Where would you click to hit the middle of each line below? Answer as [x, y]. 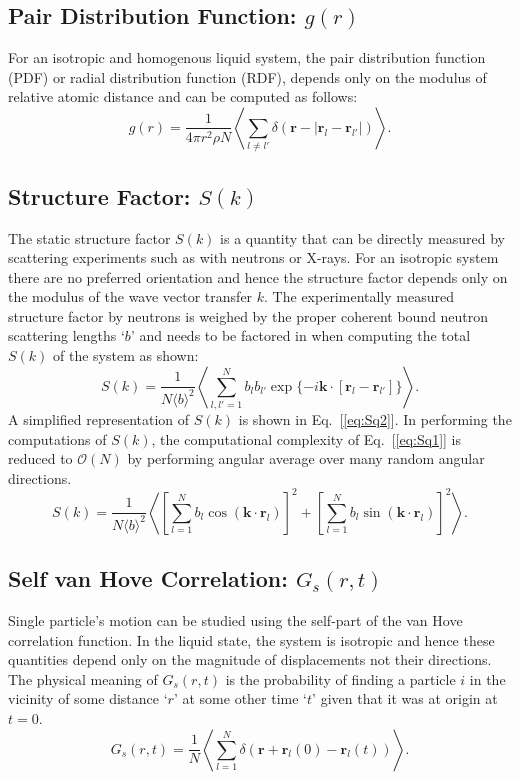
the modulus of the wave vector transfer [130, 296]
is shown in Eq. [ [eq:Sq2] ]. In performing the [375, 419]
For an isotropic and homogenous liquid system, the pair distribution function [247, 57]
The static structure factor [89, 237]
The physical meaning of [83, 678]
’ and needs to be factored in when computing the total [300, 335]
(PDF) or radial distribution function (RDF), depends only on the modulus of [247, 76]
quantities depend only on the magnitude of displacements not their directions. [250, 659]
